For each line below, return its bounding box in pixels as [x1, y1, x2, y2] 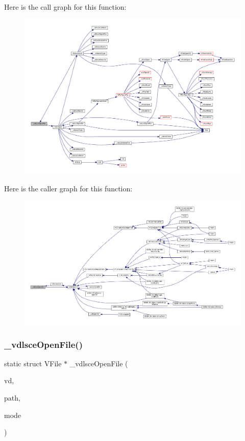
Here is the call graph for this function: [4, 2, 127, 12]
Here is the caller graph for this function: [4, 183, 133, 193]
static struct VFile [4, 358, 62, 368]
